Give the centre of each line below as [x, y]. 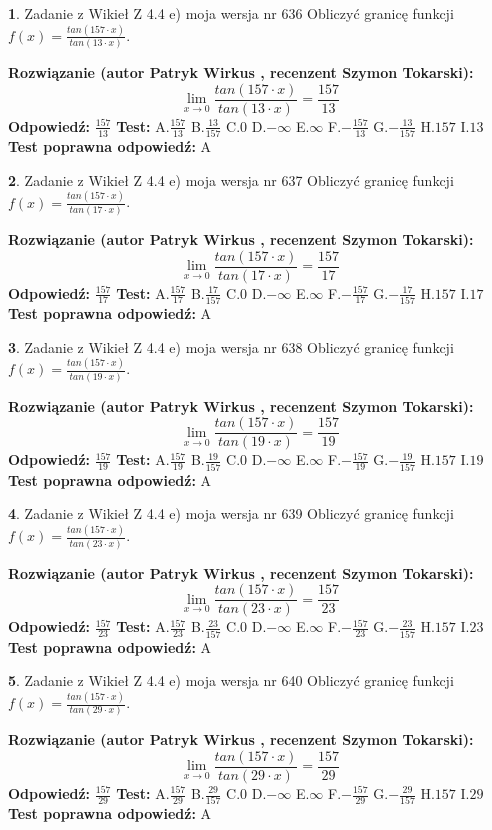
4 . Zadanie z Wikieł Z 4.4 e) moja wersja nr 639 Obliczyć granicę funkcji [231, 513]
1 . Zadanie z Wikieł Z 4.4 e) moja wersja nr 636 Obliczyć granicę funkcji [231, 13]
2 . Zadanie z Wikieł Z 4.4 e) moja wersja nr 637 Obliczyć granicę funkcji [231, 179]
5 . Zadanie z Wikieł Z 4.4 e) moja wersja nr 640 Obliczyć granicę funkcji [231, 680]
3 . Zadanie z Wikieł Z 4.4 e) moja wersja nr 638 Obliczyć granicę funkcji [231, 346]
